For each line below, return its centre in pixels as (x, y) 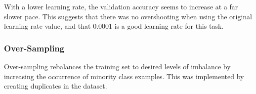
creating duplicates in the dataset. (56, 86)
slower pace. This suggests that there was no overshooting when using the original (128, 16)
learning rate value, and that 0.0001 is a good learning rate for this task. (114, 26)
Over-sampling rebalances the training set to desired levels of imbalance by (117, 66)
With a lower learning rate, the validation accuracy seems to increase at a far (121, 6)
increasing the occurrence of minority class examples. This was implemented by (124, 76)
